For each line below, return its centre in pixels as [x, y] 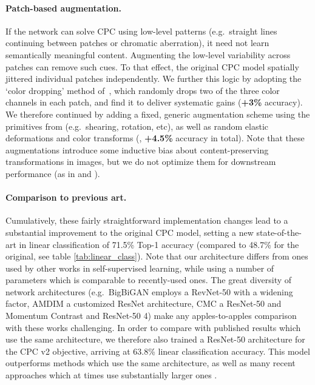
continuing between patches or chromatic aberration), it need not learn [137, 43]
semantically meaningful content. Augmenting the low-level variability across [148, 54]
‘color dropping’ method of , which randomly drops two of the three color [143, 90]
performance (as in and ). [53, 173]
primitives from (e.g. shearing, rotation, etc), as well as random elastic [137, 126]
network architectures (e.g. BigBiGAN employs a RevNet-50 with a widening [149, 291]
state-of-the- [279, 232]
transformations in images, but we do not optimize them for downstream [141, 162]
